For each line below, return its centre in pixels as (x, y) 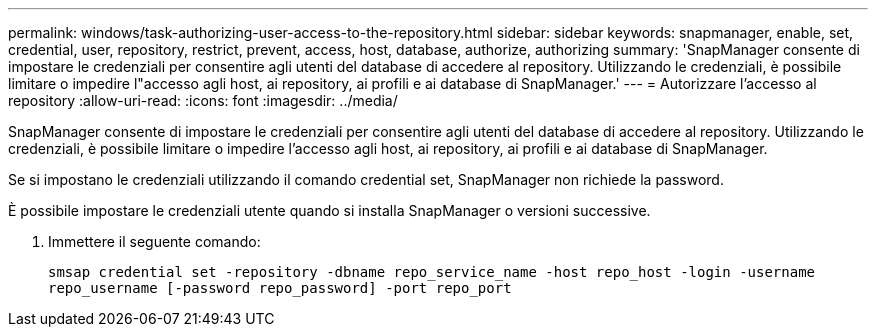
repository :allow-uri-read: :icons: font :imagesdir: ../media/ (203, 100)
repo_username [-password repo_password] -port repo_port (280, 288)
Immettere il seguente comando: (154, 241)
